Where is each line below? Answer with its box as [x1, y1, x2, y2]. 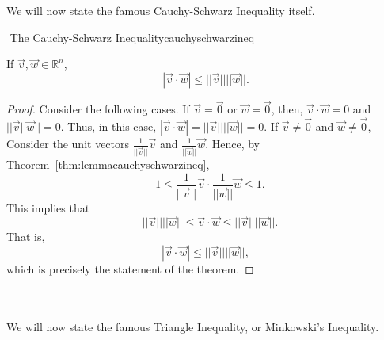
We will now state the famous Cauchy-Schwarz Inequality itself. [6, 2, 315, 19]
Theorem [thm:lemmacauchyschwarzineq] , [6, 155, 210, 172]
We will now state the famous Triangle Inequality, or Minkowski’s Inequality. [6, 318, 379, 334]
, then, [271, 101, 303, 117]
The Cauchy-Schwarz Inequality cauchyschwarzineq [10, 29, 255, 45]
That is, [6, 228, 45, 245]
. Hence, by [205, 136, 260, 151]
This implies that [6, 199, 90, 216]
